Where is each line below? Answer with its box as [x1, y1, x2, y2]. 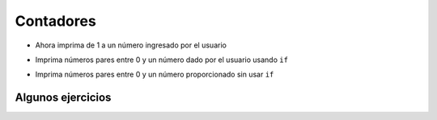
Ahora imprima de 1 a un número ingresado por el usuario [35, 40, 227, 50]
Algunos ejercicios [15, 91, 112, 105]
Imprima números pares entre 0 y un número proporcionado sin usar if [35, 69, 274, 80]
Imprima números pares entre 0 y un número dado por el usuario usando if [35, 55, 289, 64]
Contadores [15, 12, 96, 30]
